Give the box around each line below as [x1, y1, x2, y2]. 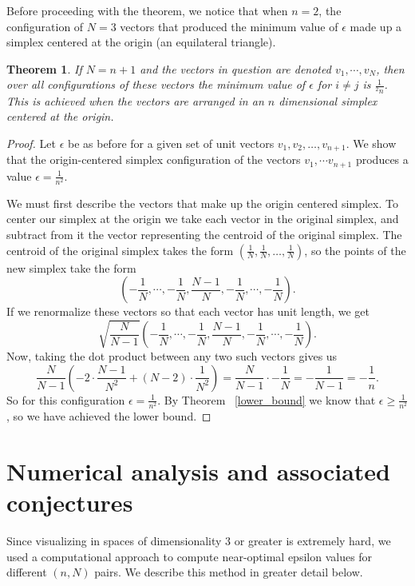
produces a [355, 151, 409, 168]
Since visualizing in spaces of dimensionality [6, 532, 222, 548]
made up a [350, 18, 402, 34]
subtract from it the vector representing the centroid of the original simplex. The [6, 225, 402, 242]
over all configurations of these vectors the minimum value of [6, 76, 306, 93]
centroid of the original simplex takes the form [6, 241, 234, 258]
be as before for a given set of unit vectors [67, 134, 275, 151]
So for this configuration [6, 391, 125, 408]
